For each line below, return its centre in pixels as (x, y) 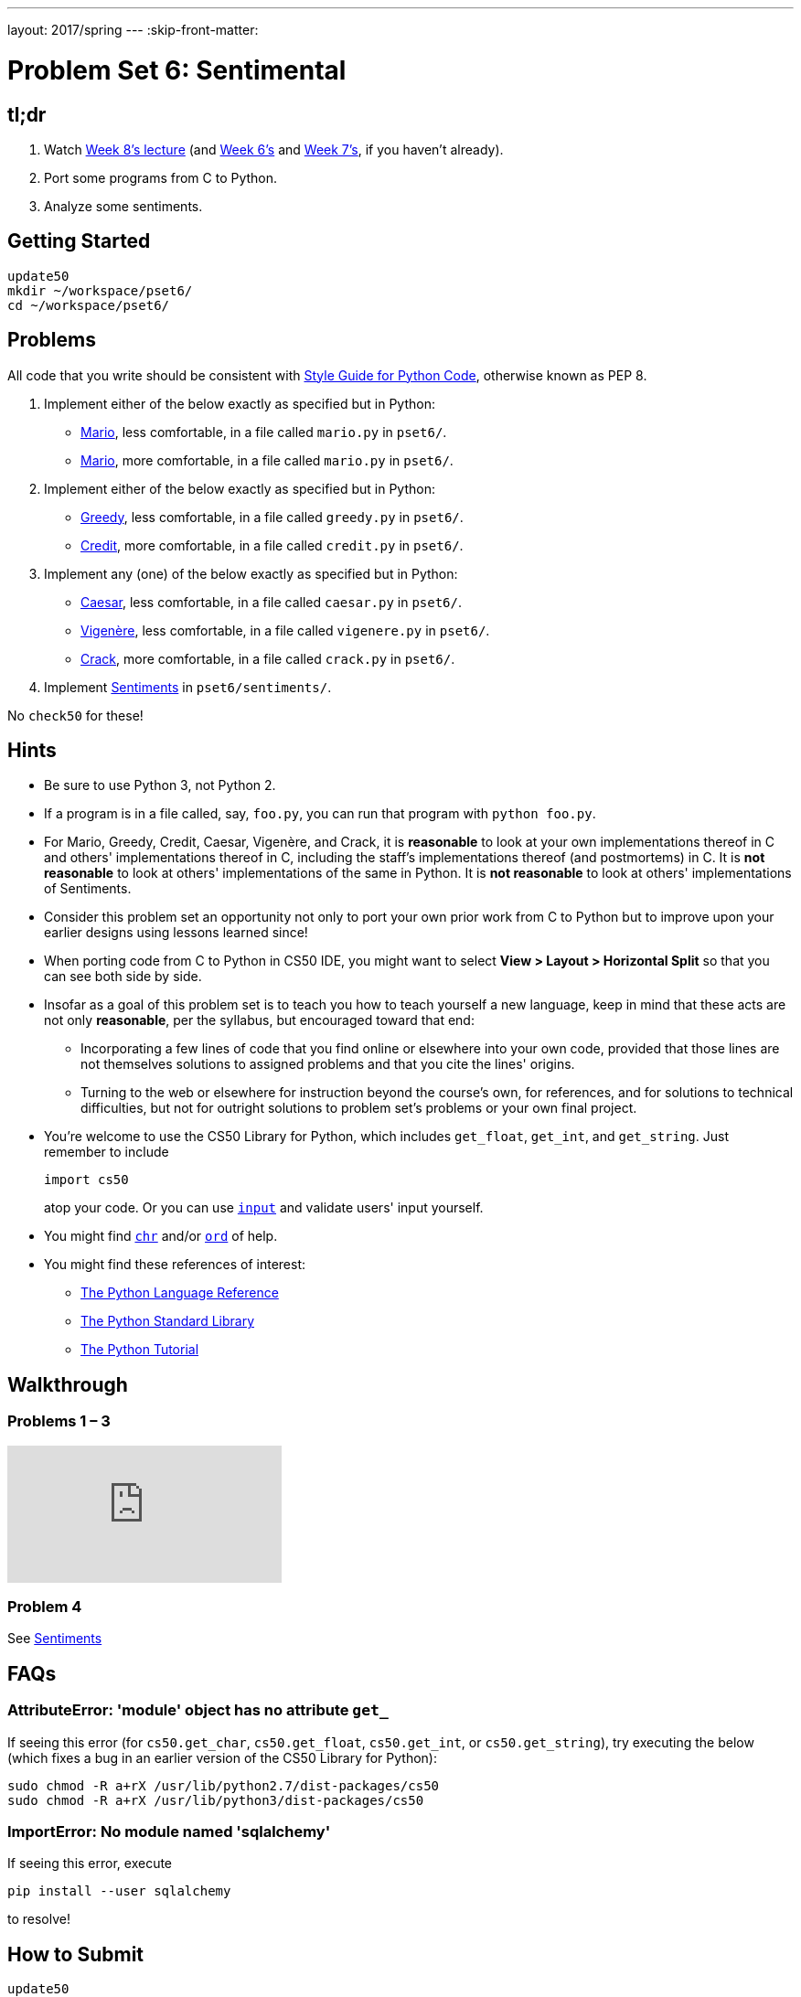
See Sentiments (55, 1639)
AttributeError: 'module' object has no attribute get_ (198, 1710)
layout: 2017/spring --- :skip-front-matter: (133, 30)
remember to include (107, 1152)
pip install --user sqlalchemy (119, 1891)
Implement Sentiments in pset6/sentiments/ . (188, 687)
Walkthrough (68, 1384)
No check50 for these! (75, 715)
